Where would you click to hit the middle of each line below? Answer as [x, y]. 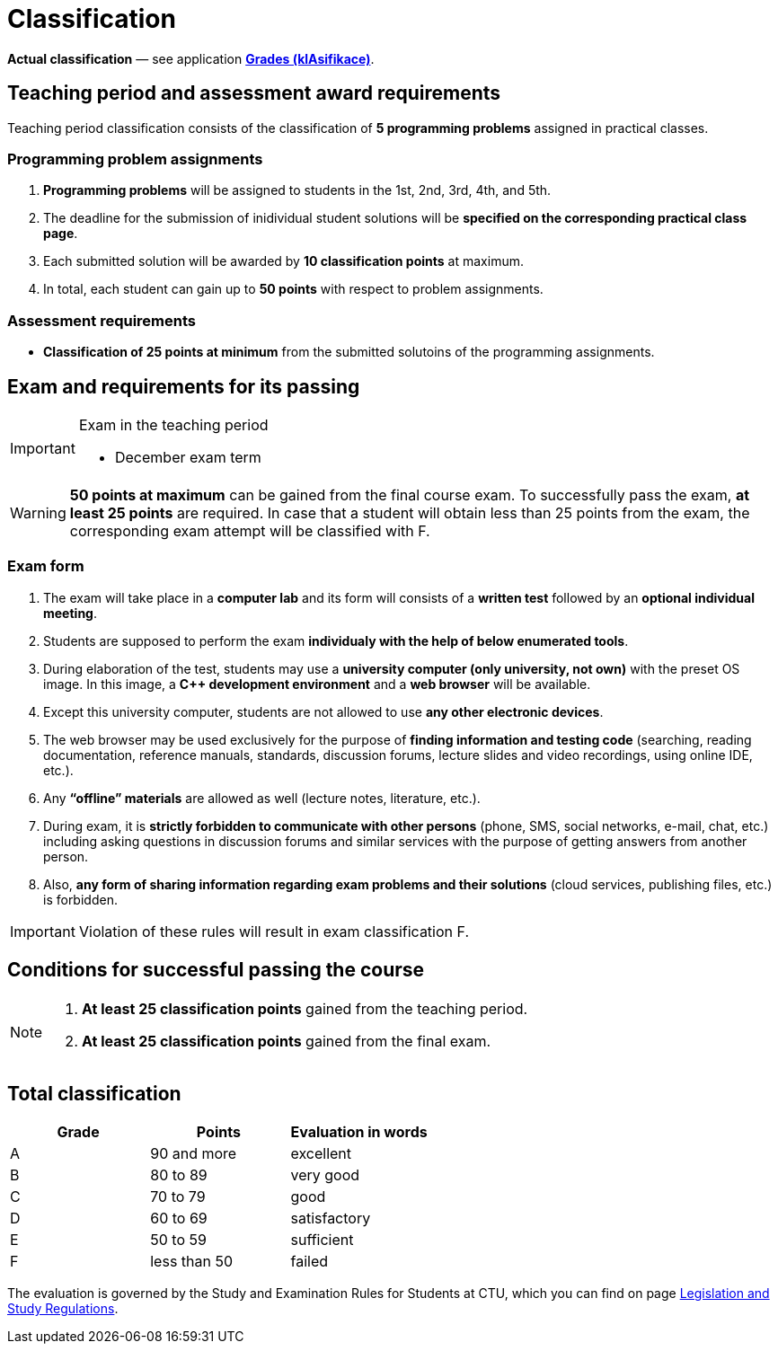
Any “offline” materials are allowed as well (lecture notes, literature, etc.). [262, 798]
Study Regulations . [63, 1309]
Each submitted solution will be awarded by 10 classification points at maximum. [283, 261]
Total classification [94, 1093]
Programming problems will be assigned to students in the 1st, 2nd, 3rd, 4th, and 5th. [297, 190]
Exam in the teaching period [173, 424]
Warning [38, 512]
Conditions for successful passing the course [216, 970]
